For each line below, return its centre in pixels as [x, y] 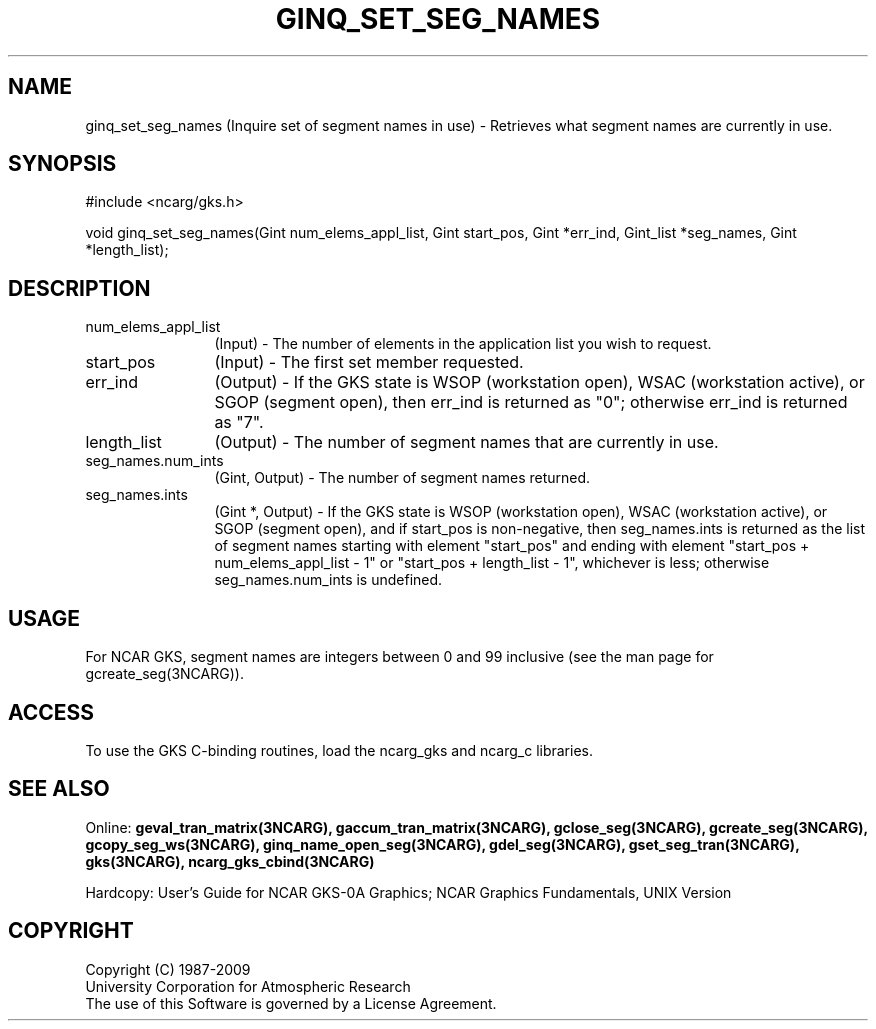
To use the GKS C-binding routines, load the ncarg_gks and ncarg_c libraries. [339, 750]
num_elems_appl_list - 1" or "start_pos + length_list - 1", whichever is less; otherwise [492, 563]
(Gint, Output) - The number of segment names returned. [402, 478]
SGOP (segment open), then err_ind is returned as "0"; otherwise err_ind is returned [531, 402]
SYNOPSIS [62, 164]
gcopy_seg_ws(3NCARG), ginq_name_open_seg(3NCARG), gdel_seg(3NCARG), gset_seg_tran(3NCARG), [442, 844]
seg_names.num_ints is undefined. [328, 580]
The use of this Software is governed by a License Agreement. [291, 1003]
